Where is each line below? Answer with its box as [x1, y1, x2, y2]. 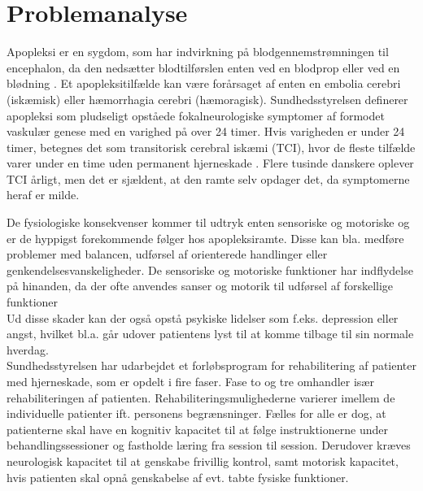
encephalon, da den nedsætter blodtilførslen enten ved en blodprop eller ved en [7, 59, 400, 76]
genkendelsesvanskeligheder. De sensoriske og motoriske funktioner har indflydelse [7, 261, 413, 278]
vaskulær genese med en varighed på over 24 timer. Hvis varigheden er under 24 [7, 123, 405, 140]
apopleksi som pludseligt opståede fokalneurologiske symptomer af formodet [7, 106, 385, 124]
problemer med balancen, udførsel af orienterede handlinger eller [7, 245, 328, 263]
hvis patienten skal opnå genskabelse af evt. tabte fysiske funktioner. [7, 468, 349, 485]
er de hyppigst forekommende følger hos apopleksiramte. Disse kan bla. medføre [7, 229, 404, 246]
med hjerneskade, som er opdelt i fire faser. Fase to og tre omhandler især [7, 373, 374, 389]
